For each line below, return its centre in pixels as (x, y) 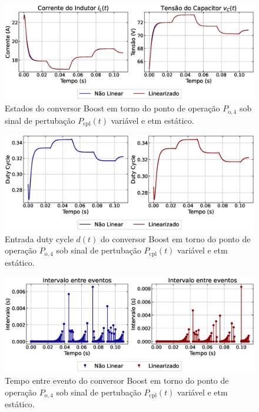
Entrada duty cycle (39, 238)
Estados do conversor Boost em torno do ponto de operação (112, 108)
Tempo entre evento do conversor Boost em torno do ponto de (117, 380)
